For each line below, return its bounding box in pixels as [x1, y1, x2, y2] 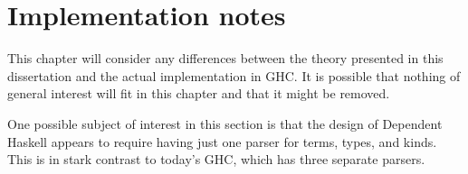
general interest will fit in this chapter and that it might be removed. [7, 84, 390, 103]
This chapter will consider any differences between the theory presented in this [7, 49, 444, 68]
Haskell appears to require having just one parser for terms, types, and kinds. [7, 132, 437, 151]
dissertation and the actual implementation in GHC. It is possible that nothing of [7, 66, 461, 85]
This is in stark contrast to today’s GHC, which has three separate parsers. [7, 150, 425, 169]
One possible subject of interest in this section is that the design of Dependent [7, 114, 443, 133]
